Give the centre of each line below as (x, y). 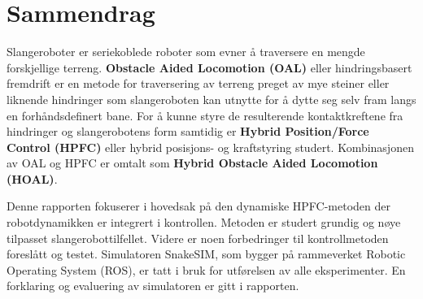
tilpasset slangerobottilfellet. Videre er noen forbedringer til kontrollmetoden (198, 238)
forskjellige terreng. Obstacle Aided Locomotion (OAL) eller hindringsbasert (209, 67)
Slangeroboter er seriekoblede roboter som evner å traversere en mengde (186, 52)
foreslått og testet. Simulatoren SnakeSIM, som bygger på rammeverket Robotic (206, 254)
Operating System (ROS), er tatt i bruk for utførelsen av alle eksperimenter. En (206, 269)
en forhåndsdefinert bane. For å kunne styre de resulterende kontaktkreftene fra (205, 115)
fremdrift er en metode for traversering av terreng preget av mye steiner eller (198, 83)
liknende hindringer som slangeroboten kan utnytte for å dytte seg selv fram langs (211, 99)
